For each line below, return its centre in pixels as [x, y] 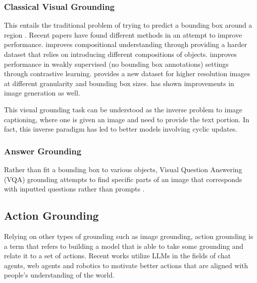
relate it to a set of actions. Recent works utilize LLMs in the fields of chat [117, 256]
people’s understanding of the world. [59, 275]
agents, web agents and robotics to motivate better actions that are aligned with [126, 265]
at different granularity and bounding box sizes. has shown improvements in [119, 83]
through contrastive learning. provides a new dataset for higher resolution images [127, 73]
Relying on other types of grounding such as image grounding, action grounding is [129, 236]
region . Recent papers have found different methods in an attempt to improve [123, 34]
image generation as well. [42, 93]
